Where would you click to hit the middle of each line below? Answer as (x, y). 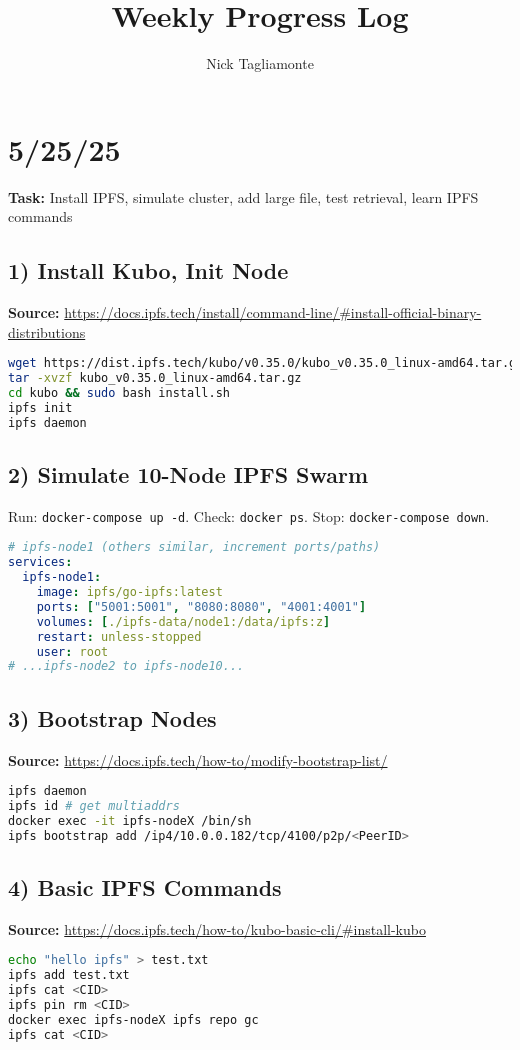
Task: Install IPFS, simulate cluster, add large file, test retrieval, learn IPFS (243, 196)
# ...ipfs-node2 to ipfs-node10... (126, 666)
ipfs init (40, 407)
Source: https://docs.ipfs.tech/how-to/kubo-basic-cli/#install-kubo (217, 928)
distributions (47, 331)
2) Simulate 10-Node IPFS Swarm (188, 474)
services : (40, 562)
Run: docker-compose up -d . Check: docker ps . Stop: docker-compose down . (249, 515)
